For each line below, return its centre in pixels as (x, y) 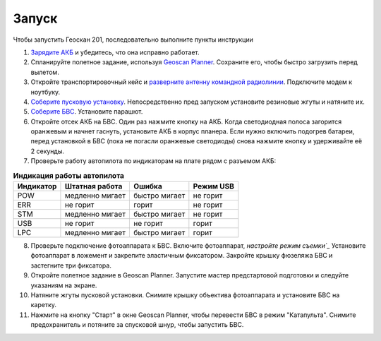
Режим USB (213, 186)
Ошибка (148, 186)
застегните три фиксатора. (71, 265)
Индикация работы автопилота (69, 175)
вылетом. (45, 72)
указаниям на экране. (64, 285)
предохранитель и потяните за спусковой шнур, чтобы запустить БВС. (137, 325)
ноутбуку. (46, 92)
